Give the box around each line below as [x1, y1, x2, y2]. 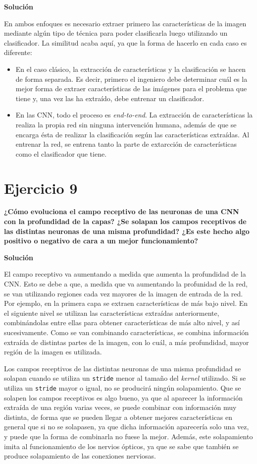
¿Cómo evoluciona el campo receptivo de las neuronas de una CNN [4, 206, 239, 217]
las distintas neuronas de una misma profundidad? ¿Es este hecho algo [4, 226, 250, 236]
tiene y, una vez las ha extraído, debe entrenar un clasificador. [15, 93, 205, 103]
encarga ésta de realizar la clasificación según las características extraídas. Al [15, 129, 250, 139]
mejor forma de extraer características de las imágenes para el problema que [15, 83, 247, 94]
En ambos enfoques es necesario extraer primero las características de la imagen [4, 18, 247, 28]
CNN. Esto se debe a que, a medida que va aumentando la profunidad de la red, [4, 279, 248, 289]
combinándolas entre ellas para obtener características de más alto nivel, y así [4, 317, 240, 328]
